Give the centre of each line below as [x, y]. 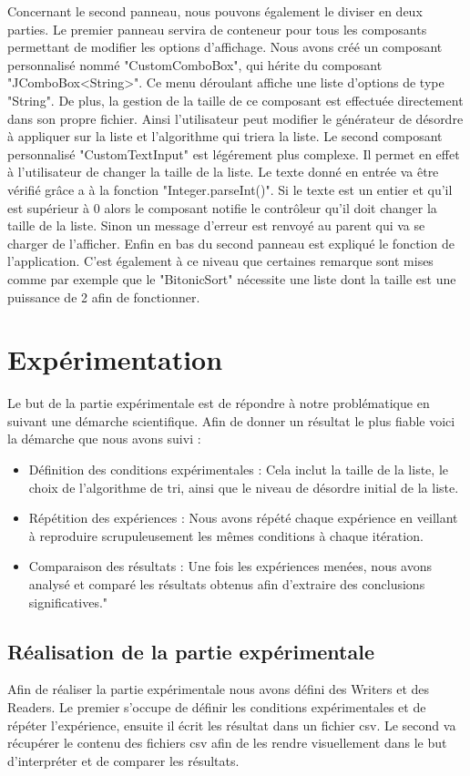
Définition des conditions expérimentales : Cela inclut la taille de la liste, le [238, 469]
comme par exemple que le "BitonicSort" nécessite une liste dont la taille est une [232, 278]
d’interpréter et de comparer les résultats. [123, 760]
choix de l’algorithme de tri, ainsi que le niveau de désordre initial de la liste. [244, 487]
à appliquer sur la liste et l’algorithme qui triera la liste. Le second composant [225, 136]
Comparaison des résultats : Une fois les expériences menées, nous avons [230, 566]
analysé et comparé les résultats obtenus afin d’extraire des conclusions [227, 583]
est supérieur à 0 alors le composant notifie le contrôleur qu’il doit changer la [222, 207]
